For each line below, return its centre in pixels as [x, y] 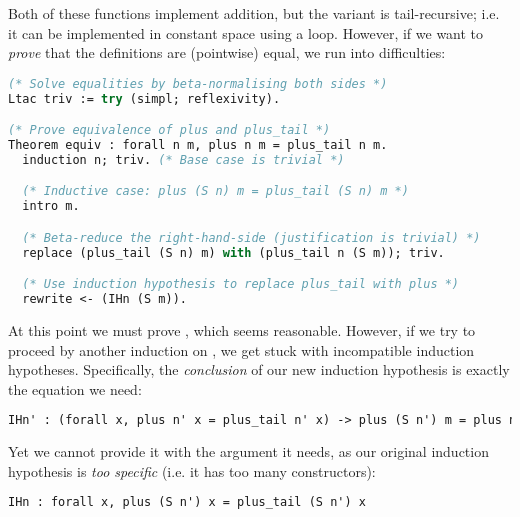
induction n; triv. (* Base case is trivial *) [183, 159]
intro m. [51, 206]
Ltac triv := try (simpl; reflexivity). [144, 98]
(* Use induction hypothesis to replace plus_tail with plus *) [241, 284]
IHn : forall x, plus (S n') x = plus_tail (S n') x [187, 502]
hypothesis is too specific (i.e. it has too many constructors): [192, 470]
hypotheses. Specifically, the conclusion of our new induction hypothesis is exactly [259, 369]
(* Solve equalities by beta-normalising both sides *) [198, 83]
